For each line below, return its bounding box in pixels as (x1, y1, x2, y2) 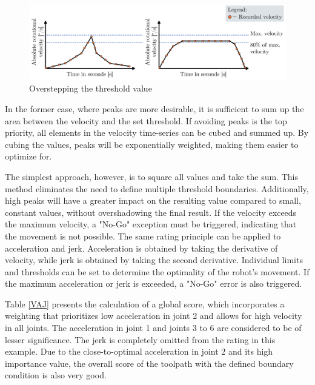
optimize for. (5, 150, 52, 162)
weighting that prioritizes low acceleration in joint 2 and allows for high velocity (5, 309, 302, 322)
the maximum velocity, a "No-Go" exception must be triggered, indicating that (5, 218, 297, 230)
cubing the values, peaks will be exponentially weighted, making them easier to (5, 138, 299, 150)
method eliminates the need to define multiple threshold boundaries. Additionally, (5, 182, 309, 195)
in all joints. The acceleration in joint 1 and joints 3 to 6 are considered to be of (5, 321, 302, 334)
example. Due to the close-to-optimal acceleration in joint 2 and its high (5, 345, 273, 358)
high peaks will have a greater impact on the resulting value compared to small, (5, 194, 301, 207)
